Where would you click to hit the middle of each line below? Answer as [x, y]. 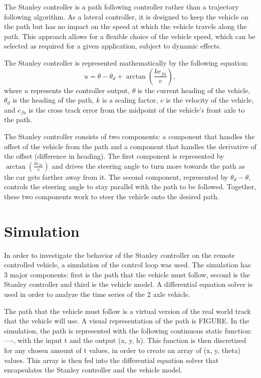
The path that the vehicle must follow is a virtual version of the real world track [127, 311]
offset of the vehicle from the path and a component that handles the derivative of [130, 146]
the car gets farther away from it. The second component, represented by [116, 176]
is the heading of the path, [53, 100]
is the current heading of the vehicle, [194, 90]
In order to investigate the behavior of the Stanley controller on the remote [119, 255]
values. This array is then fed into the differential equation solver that [111, 360]
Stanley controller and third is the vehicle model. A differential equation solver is [128, 284]
